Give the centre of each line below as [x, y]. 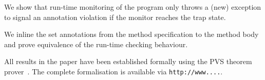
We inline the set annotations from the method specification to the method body [131, 34]
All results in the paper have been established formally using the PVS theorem [128, 61]
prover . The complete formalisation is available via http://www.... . [113, 71]
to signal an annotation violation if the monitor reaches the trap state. [115, 17]
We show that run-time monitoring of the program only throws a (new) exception [133, 7]
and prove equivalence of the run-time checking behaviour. [96, 44]
